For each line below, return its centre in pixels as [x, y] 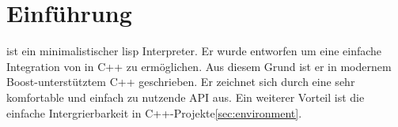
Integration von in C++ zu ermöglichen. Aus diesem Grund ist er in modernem [199, 66]
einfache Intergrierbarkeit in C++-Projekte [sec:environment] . [154, 112]
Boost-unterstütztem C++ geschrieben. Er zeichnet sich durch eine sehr [181, 82]
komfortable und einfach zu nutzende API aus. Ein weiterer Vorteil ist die [186, 97]
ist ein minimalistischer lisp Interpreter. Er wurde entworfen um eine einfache [194, 51]
